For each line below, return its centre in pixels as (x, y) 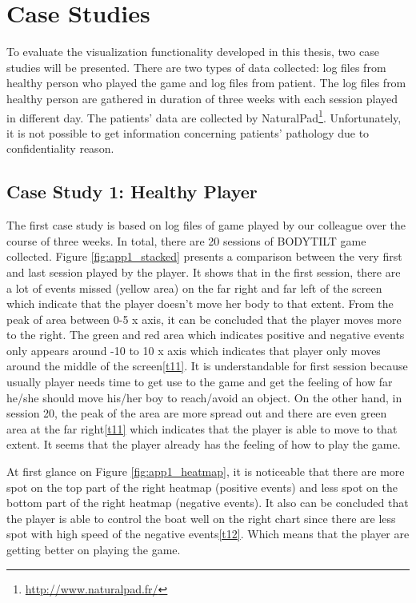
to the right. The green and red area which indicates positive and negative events (206, 335)
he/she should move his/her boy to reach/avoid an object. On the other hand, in (204, 397)
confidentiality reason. (60, 148)
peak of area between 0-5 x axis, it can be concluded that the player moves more (204, 319)
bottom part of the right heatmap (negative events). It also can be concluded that (208, 503)
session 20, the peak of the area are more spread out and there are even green (197, 413)
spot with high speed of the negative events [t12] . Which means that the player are (208, 534)
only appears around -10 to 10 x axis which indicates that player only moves (194, 350)
